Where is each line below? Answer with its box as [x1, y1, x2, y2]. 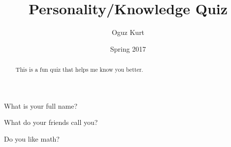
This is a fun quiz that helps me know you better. [15, 65, 143, 74]
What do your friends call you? [4, 117, 98, 127]
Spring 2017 [110, 43, 146, 54]
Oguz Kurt [111, 27, 145, 37]
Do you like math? [4, 133, 60, 144]
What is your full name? [4, 100, 78, 111]
